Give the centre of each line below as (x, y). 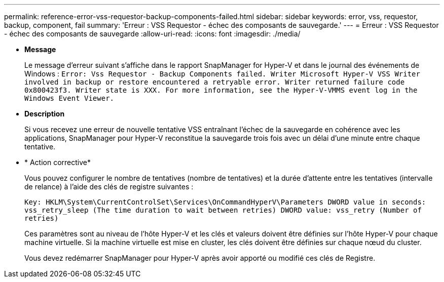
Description (45, 114)
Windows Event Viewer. (69, 98)
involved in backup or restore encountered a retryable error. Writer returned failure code (215, 82)
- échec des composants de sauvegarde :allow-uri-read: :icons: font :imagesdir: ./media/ (152, 34)
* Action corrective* (58, 162)
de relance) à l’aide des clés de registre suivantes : (109, 187)
